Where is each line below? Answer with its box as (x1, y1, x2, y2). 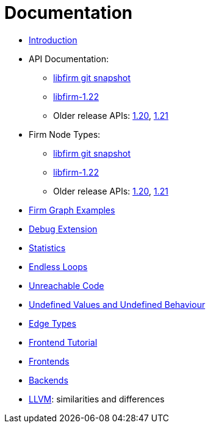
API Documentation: (29, 53, 109, 64)
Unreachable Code (29, 280, 104, 291)
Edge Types (29, 318, 76, 329)
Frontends (29, 355, 70, 366)
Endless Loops (29, 261, 88, 272)
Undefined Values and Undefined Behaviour (29, 299, 205, 310)
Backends (29, 374, 68, 385)
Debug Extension (29, 223, 98, 234)
